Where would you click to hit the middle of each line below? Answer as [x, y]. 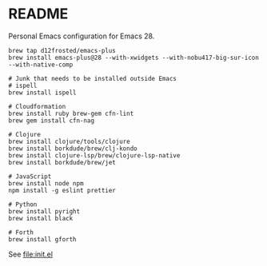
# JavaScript [30, 177]
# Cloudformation [37, 106]
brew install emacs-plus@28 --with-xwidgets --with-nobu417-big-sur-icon [134, 58]
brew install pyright [44, 211]
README [38, 14]
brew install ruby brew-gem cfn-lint [71, 113]
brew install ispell [43, 93]
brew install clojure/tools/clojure [69, 141]
